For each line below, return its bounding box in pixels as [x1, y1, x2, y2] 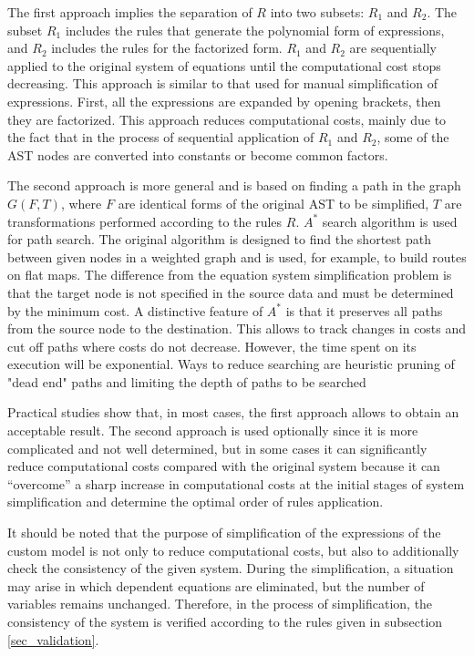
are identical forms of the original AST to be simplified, [118, 193, 429, 212]
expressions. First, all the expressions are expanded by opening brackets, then [7, 91, 441, 110]
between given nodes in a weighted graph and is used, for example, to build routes [7, 247, 467, 266]
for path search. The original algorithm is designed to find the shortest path [7, 230, 431, 249]
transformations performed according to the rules [7, 211, 283, 231]
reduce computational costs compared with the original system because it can [7, 456, 440, 476]
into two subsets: [270, 3, 365, 21]
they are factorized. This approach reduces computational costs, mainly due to [7, 109, 447, 128]
